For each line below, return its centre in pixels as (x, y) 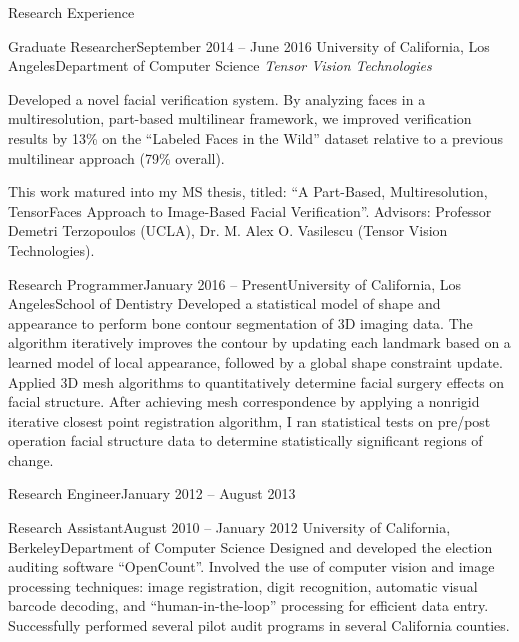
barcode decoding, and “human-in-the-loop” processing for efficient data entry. (248, 605)
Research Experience (71, 12)
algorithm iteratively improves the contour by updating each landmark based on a (259, 342)
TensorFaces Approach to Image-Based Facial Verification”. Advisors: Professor (250, 210)
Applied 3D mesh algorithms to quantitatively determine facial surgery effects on (256, 381)
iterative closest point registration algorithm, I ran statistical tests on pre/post (249, 420)
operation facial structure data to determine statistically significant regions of (245, 440)
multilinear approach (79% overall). (116, 157)
